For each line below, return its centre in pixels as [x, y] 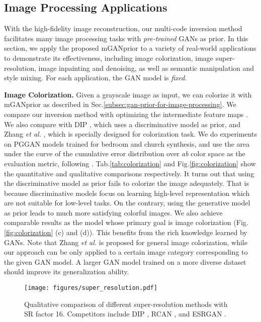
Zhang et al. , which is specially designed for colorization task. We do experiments [130, 134]
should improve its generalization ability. [67, 272]
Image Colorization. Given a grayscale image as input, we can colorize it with [128, 94]
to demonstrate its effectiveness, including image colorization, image [109, 58]
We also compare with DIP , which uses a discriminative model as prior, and [122, 124]
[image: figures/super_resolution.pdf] [91, 288]
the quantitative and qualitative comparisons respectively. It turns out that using [129, 173]
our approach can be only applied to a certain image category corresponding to [126, 252]
